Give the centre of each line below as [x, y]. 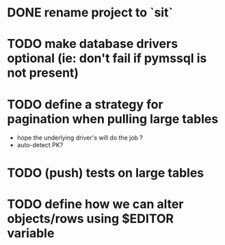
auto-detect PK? [40, 145]
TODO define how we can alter [95, 204]
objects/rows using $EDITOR [91, 219]
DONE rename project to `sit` [90, 13]
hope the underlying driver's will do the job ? [80, 138]
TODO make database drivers [93, 44]
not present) [43, 73]
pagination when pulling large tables [113, 119]
